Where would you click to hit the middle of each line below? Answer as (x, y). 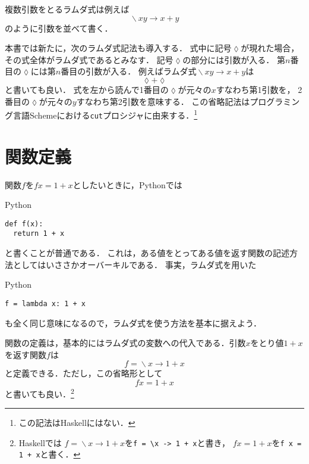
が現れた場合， (270, 48)
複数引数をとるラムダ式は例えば (67, 9)
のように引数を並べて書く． (59, 28)
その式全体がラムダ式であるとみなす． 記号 (89, 59)
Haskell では (40, 442)
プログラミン (275, 101)
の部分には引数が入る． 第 (234, 59)
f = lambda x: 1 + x (45, 303)
